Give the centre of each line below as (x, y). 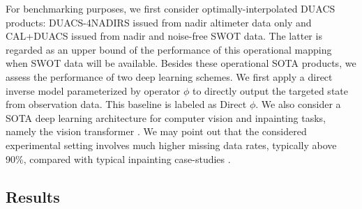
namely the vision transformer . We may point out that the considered (156, 131)
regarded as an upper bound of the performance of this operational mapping (169, 49)
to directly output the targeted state (270, 90)
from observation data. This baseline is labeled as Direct (126, 104)
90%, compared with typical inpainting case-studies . (118, 158)
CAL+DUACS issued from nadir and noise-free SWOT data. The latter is (164, 36)
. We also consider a (298, 104)
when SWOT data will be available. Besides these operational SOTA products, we (181, 63)
